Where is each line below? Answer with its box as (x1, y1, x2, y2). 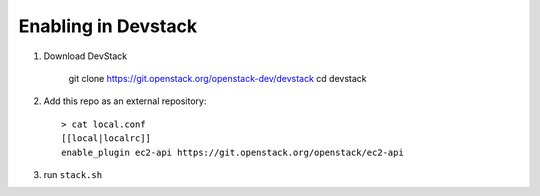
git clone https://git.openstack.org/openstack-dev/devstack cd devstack (68, 72, 367, 84)
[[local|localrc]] (61, 133, 152, 144)
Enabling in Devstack (18, 15, 198, 37)
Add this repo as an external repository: (43, 95, 207, 107)
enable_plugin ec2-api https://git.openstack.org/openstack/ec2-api (61, 146, 404, 158)
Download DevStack (43, 50, 128, 62)
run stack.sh (43, 168, 103, 180)
